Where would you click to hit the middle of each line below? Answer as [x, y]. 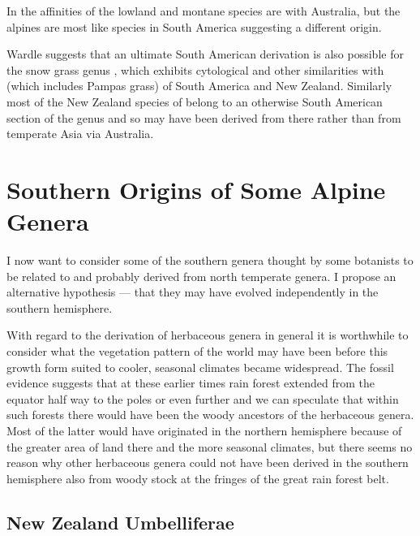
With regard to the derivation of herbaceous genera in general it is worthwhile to [208, 335]
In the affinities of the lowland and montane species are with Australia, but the [204, 11]
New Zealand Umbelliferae [120, 522]
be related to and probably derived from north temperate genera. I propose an [201, 276]
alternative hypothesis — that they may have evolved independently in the [193, 292]
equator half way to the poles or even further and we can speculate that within [203, 398]
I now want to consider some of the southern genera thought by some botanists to [210, 260]
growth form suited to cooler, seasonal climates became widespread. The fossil [200, 367]
